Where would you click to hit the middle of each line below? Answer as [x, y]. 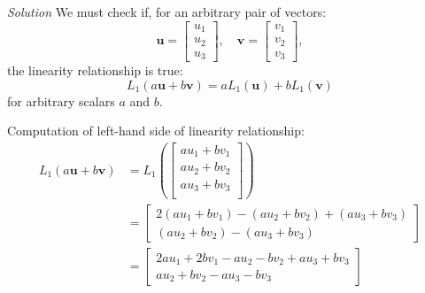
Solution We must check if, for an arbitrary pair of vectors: [167, 12]
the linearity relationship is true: [95, 70]
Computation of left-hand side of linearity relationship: [156, 131]
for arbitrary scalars [61, 100]
